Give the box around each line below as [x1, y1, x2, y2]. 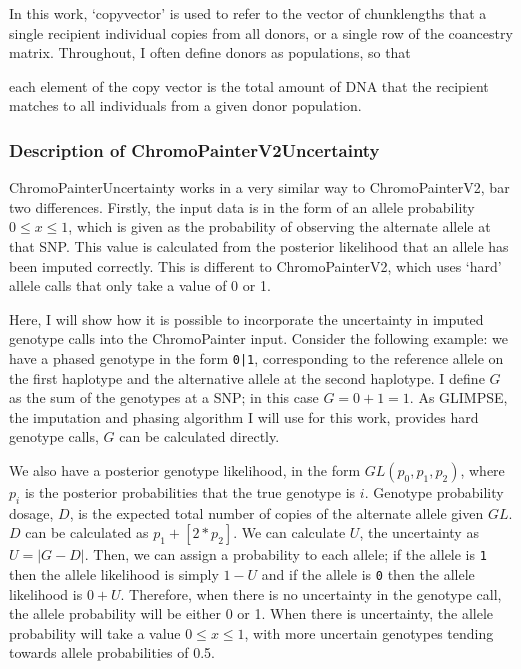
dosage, [9, 502, 54, 523]
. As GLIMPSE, [409, 387, 508, 408]
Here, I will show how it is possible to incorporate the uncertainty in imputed [9, 308, 484, 329]
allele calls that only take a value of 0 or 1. [9, 275, 271, 296]
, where [460, 459, 505, 480]
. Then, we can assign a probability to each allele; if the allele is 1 [84, 544, 487, 565]
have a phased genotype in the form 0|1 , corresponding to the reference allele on [9, 347, 504, 368]
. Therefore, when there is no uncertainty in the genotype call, [120, 583, 502, 604]
